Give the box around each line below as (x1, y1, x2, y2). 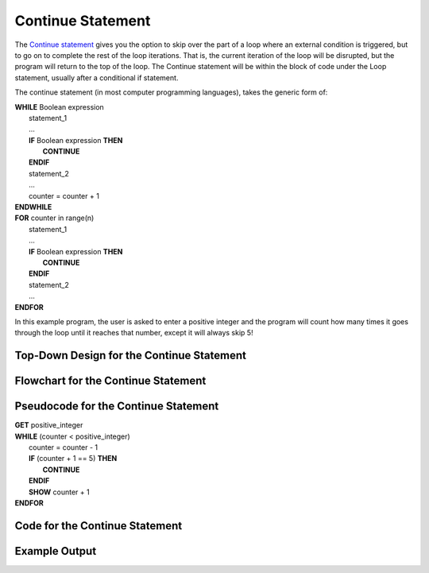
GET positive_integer (14, 420, 83, 430)
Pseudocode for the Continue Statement (14, 400, 219, 413)
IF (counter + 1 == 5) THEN (29, 454, 118, 463)
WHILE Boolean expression (14, 102, 105, 111)
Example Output (14, 544, 97, 558)
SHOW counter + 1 (29, 487, 91, 497)
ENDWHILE (14, 203, 52, 212)
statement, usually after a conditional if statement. (14, 72, 179, 83)
